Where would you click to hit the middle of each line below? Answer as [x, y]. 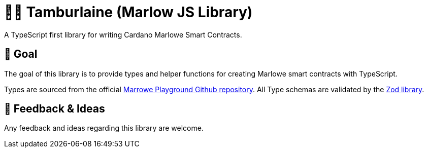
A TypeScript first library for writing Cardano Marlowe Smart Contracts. [123, 34]
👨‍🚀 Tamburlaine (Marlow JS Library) [128, 12]
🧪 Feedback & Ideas [55, 109]
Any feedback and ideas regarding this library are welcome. [104, 128]
